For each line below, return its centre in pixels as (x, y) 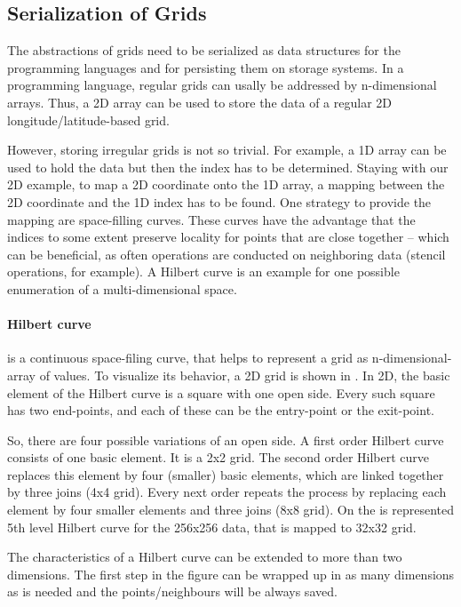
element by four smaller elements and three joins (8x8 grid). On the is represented (231, 510)
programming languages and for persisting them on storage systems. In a (206, 67)
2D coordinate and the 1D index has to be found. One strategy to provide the (219, 201)
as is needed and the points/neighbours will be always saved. (172, 591)
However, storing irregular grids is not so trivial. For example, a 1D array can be (227, 150)
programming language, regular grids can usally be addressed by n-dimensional (222, 85)
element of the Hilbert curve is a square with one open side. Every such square (221, 392)
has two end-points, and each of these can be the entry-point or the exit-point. (221, 410)
